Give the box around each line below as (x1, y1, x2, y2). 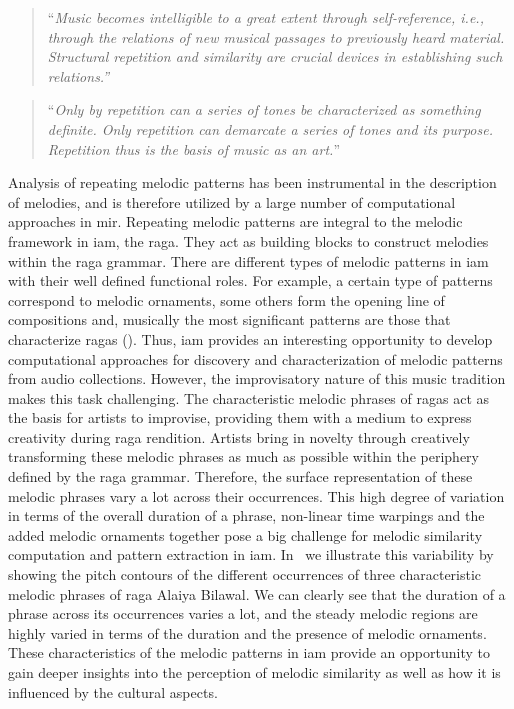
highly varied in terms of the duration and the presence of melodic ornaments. (8, 622, 487, 643)
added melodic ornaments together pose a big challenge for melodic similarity (8, 524, 483, 545)
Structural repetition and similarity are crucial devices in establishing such (47, 46, 503, 67)
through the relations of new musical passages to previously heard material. (47, 26, 505, 47)
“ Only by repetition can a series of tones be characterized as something (47, 99, 481, 120)
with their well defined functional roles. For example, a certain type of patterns (8, 270, 493, 291)
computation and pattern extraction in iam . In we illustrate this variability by (8, 544, 494, 565)
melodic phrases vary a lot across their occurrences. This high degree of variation (8, 485, 505, 506)
